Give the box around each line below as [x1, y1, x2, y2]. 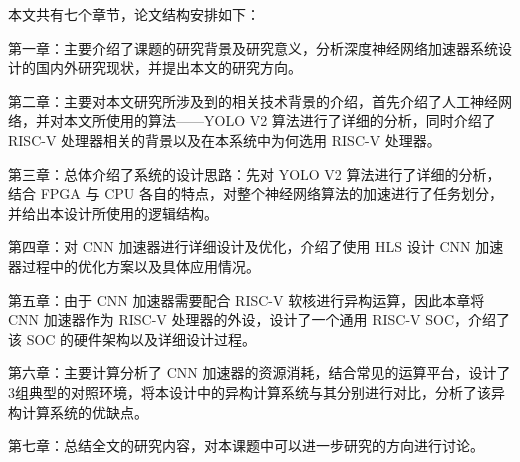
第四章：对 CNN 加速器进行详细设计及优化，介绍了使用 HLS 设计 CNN [8, 236, 471, 257]
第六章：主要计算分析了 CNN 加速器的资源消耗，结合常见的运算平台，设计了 [8, 362, 511, 383]
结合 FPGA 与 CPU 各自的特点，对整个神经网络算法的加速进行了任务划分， [8, 183, 503, 204]
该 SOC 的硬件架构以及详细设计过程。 [8, 328, 257, 349]
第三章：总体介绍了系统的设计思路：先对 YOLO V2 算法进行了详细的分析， [8, 163, 501, 184]
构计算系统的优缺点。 [8, 401, 148, 422]
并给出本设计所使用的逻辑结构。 [8, 202, 218, 223]
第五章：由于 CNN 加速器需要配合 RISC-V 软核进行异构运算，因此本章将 [8, 289, 485, 310]
